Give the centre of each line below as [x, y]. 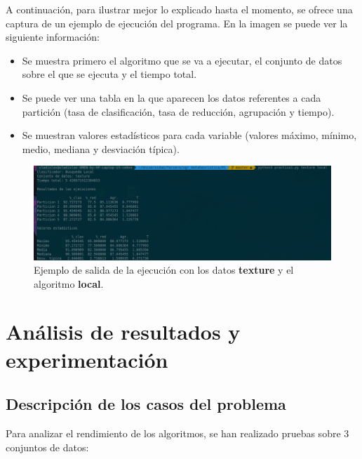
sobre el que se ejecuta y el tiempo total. [109, 74]
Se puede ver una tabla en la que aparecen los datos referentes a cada [172, 97]
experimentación [87, 359]
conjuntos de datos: [47, 447]
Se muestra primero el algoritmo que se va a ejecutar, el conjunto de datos [182, 60]
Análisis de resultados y [123, 332]
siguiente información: [53, 37]
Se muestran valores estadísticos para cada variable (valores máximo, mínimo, [189, 135]
